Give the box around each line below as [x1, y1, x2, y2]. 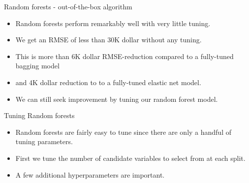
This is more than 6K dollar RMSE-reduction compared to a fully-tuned [15, 51, 234, 61]
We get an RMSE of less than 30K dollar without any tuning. [15, 34, 202, 45]
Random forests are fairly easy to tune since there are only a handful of [15, 126, 231, 137]
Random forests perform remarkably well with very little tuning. [15, 18, 211, 28]
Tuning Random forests [4, 110, 75, 121]
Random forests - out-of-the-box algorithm [4, 1, 132, 11]
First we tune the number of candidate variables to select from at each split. [15, 152, 246, 163]
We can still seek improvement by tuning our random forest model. [15, 93, 218, 104]
